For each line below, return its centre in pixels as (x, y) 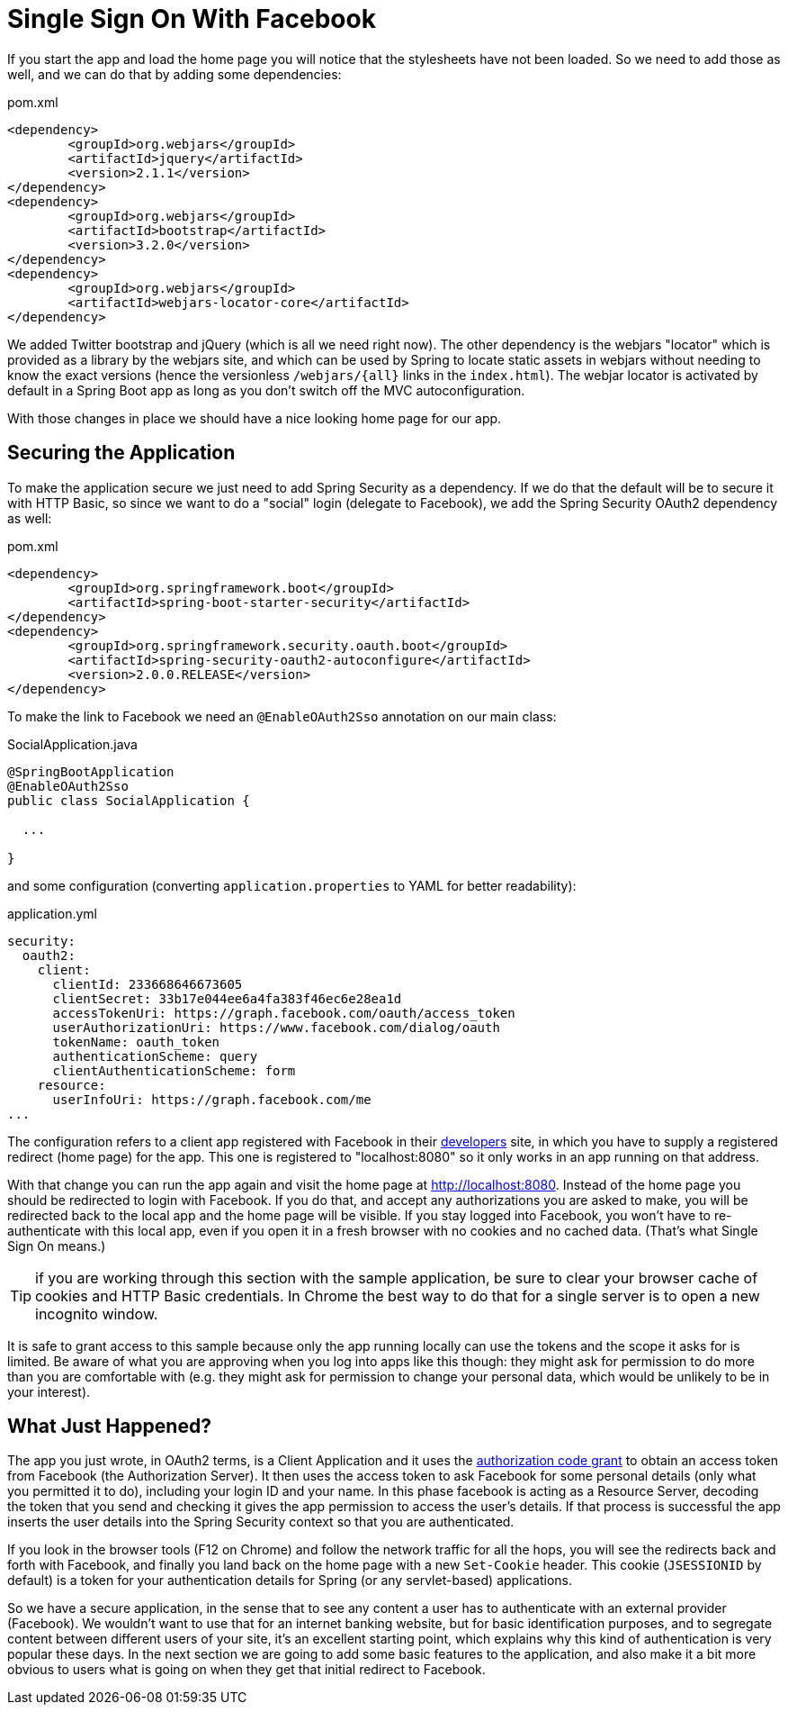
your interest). (49, 1391)
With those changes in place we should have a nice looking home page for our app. (255, 418)
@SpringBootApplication (91, 771)
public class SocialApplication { (129, 800)
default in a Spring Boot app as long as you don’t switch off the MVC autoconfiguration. (266, 390)
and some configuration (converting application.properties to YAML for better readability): (292, 885)
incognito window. (97, 1313)
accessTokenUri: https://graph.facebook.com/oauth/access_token (284, 1013)
